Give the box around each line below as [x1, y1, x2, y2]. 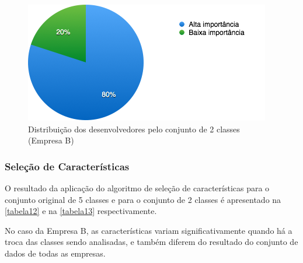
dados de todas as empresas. [5, 247, 106, 259]
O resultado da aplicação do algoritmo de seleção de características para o [5, 182, 270, 194]
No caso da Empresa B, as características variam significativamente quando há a [5, 224, 292, 236]
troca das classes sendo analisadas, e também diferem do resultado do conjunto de [5, 236, 298, 248]
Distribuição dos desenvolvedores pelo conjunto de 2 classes [28, 122, 240, 135]
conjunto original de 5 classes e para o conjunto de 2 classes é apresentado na [5, 193, 281, 205]
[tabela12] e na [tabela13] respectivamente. [5, 205, 157, 217]
